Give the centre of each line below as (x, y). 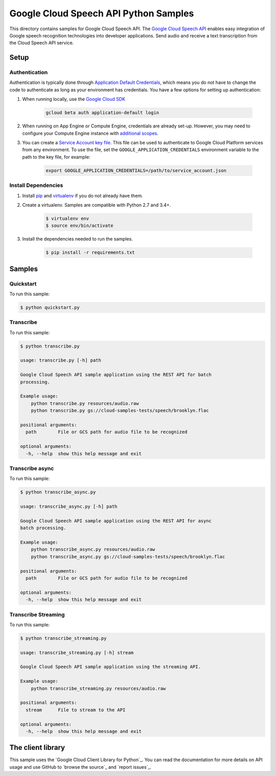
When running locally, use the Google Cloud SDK (74, 99)
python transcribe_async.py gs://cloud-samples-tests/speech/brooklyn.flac (128, 556)
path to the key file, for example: (56, 157)
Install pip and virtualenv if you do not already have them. (83, 196)
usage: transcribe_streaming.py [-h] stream (77, 652)
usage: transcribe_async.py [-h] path (69, 506)
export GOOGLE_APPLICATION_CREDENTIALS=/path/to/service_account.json (136, 170)
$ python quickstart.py (50, 307)
